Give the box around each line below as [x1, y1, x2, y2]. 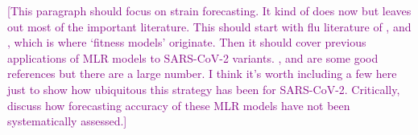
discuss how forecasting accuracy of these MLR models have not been [7, 96, 350, 113]
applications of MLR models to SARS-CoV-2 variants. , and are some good [7, 49, 379, 66]
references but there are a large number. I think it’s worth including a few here [7, 65, 397, 82]
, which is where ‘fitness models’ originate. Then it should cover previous [7, 34, 366, 51]
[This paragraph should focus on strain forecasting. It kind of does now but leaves [7, 2, 412, 18]
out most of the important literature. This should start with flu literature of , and [7, 18, 412, 35]
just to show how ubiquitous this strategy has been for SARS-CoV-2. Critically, [7, 80, 400, 97]
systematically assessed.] [7, 112, 127, 129]
